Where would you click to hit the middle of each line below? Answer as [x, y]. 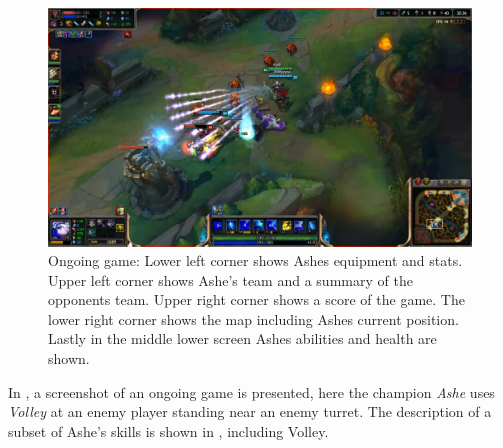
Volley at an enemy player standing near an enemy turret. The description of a [250, 411]
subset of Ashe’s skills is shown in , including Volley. [168, 430]
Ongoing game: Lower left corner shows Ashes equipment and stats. [255, 260]
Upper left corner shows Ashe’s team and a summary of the [230, 279]
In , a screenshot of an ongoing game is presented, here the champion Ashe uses [251, 391]
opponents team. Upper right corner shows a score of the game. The [256, 299]
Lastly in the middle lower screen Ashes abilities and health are [242, 338]
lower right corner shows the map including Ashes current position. [253, 318]
